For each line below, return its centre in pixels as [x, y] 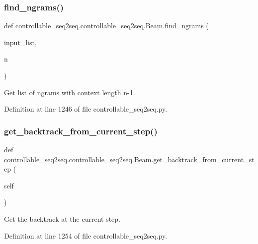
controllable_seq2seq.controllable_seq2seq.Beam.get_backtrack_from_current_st [129, 159]
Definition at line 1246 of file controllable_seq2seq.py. [86, 109]
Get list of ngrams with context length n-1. [70, 92]
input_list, [20, 42]
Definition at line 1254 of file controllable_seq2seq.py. [86, 235]
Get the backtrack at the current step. [62, 218]
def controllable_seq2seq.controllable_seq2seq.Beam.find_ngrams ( [106, 26]
